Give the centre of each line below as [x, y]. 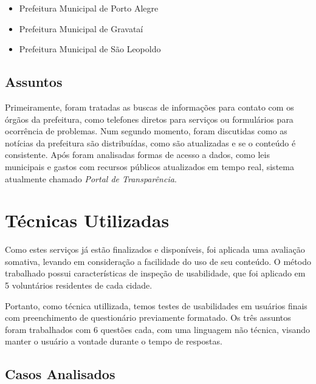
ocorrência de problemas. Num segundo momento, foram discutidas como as [146, 131]
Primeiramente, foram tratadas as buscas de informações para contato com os [149, 107]
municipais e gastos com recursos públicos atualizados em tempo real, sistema [149, 166]
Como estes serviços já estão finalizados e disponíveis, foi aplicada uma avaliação [155, 249]
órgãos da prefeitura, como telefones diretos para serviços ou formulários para [149, 119]
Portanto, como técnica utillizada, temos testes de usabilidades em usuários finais [156, 305]
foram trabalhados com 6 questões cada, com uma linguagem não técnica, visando [158, 329]
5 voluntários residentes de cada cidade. [79, 285]
